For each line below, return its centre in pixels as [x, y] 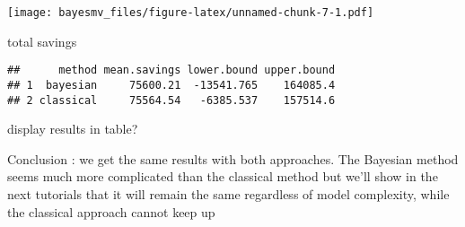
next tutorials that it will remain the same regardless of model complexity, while [228, 194]
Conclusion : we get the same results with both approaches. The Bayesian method [233, 158]
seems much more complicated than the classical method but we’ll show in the [223, 176]
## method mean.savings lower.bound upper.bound [171, 70]
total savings [42, 41]
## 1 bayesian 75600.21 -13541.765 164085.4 [171, 85]
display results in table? [73, 129]
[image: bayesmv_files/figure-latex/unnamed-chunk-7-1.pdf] [191, 13]
